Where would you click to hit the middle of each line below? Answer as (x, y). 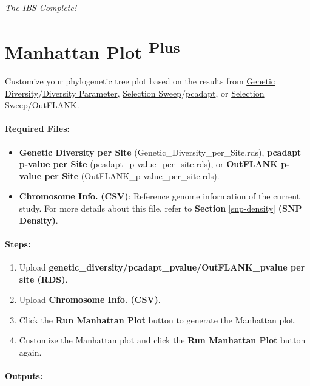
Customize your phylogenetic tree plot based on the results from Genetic (140, 81)
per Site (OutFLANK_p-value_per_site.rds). (132, 175)
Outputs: (24, 376)
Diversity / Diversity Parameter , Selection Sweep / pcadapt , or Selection (135, 93)
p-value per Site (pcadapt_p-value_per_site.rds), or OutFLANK (148, 164)
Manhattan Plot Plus (93, 50)
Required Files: (37, 129)
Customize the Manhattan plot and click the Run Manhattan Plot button (162, 340)
